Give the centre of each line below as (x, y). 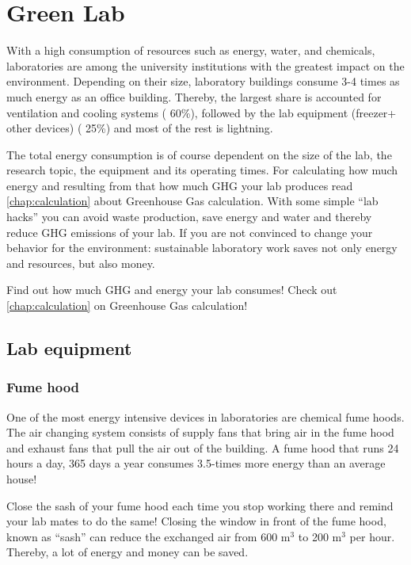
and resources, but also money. (81, 263)
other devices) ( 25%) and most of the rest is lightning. (140, 128)
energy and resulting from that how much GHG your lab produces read (180, 185)
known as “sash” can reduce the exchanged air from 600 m (148, 536)
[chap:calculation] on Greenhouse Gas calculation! (127, 305)
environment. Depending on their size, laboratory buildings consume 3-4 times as (203, 81)
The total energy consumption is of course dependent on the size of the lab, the (199, 154)
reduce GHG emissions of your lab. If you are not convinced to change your (190, 232)
